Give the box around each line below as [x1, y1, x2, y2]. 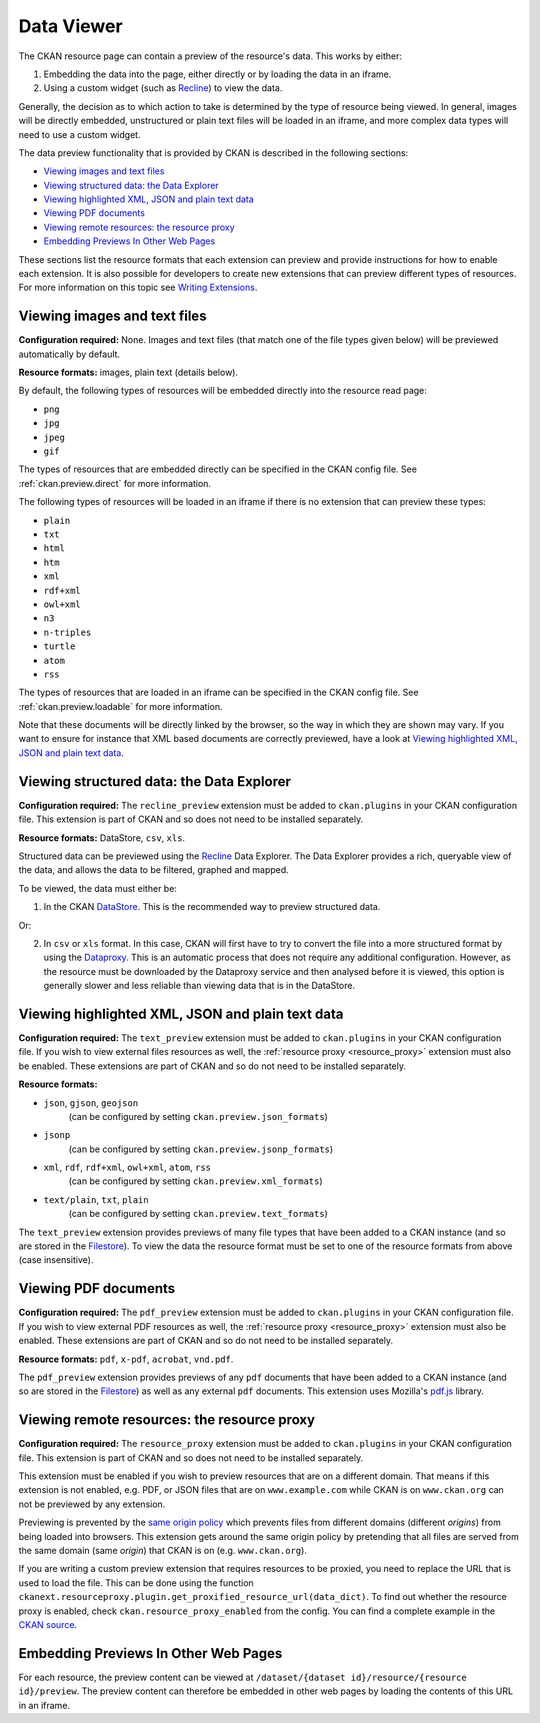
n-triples [43, 626, 92, 638]
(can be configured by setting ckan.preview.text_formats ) [68, 1208, 329, 1220]
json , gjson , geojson [43, 1096, 139, 1109]
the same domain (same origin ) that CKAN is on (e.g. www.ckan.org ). [18, 1544, 307, 1556]
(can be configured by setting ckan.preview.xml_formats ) [68, 1175, 324, 1187]
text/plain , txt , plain [43, 1193, 149, 1205]
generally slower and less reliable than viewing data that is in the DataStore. [43, 980, 355, 992]
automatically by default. [18, 348, 120, 360]
